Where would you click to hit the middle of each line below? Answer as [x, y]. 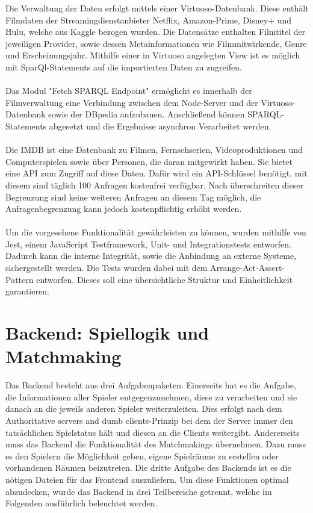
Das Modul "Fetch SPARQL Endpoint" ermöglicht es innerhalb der [129, 91]
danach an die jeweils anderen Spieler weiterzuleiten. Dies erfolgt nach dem [144, 409]
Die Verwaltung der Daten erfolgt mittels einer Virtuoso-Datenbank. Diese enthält [157, 8]
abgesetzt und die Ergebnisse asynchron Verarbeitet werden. [160, 126]
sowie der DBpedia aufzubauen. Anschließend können [147, 114]
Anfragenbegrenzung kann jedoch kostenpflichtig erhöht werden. [124, 209]
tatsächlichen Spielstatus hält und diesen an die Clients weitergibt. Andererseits [153, 432]
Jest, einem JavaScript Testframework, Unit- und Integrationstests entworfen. [149, 244]
